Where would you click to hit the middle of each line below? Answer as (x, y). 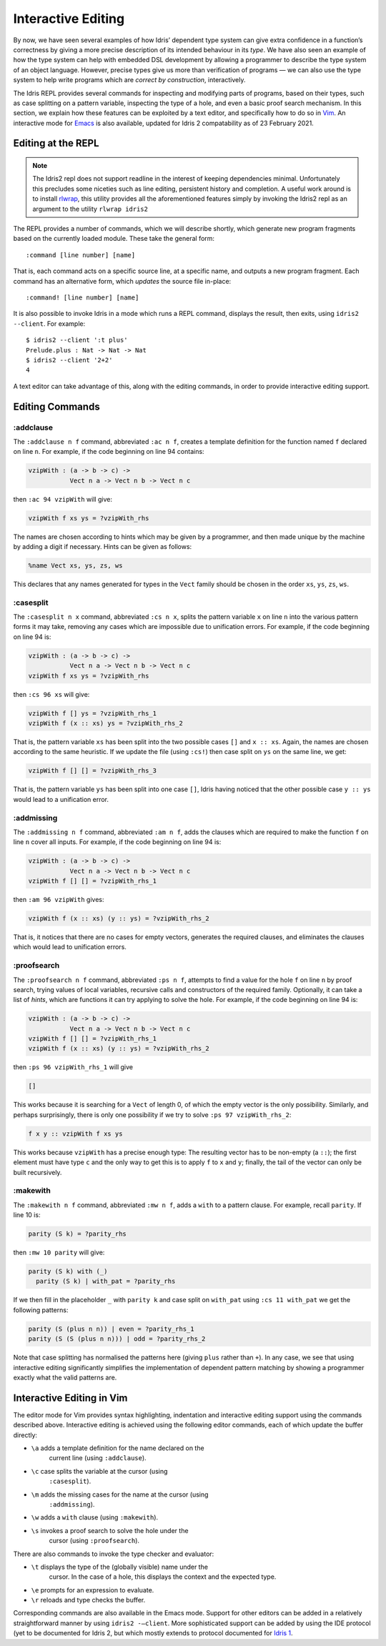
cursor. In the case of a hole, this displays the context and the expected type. (163, 1577)
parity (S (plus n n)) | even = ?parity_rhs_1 (111, 1329)
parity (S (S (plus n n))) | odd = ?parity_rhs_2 (117, 1339)
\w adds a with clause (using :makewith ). (95, 1517)
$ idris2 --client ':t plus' (77, 340)
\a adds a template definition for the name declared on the (118, 1448)
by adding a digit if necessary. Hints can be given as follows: (103, 546)
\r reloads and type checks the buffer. (88, 1600)
